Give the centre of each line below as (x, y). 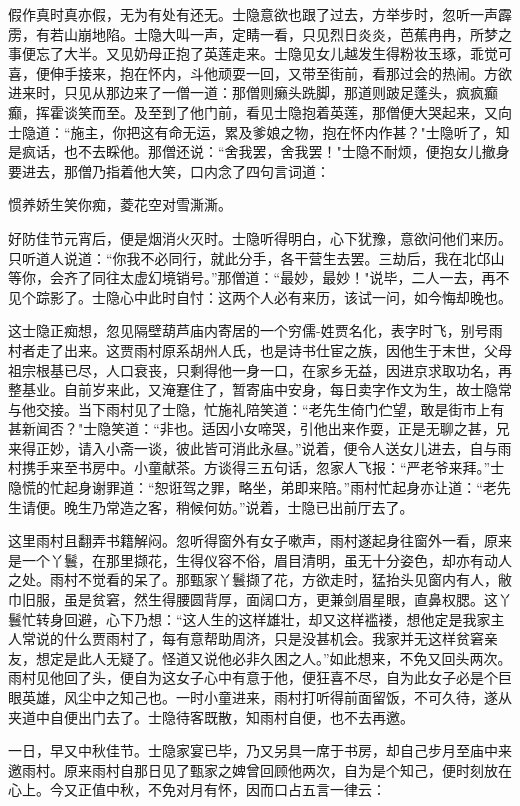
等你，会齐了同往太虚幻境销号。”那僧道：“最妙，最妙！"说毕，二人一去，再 (252, 277)
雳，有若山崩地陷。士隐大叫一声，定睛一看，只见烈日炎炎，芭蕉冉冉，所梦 (253, 33)
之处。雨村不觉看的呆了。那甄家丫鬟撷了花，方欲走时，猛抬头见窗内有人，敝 (260, 579)
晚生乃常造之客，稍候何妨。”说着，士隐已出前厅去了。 (238, 506)
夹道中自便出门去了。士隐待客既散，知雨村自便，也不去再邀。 (211, 716)
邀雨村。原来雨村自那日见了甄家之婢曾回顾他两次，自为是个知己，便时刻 (246, 769)
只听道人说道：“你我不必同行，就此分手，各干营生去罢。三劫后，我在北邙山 (256, 257)
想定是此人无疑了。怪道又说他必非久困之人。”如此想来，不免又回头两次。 (273, 657)
